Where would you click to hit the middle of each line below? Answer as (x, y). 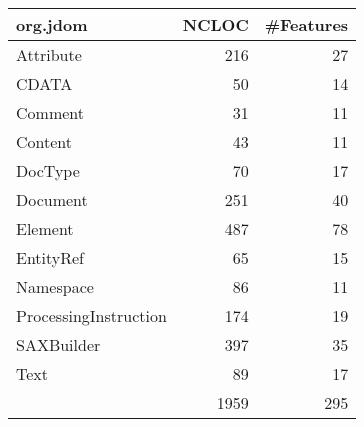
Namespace (55, 286)
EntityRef (50, 257)
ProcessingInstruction (91, 315)
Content (44, 141)
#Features (306, 24)
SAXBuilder (58, 344)
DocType (48, 170)
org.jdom (52, 24)
